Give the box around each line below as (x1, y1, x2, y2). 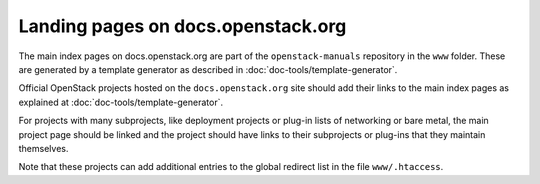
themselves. (18, 142, 69, 154)
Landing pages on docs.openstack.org (18, 15, 347, 37)
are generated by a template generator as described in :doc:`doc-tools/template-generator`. (18, 63, 398, 75)
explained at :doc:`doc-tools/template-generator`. (18, 96, 224, 108)
